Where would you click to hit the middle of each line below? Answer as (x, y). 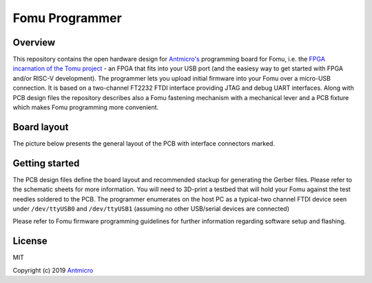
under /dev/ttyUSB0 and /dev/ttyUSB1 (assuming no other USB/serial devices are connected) (151, 208)
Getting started (46, 163)
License (30, 241)
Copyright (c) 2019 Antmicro (53, 270)
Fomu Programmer (67, 18)
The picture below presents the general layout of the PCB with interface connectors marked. (144, 143)
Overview (34, 42)
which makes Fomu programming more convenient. (86, 108)
